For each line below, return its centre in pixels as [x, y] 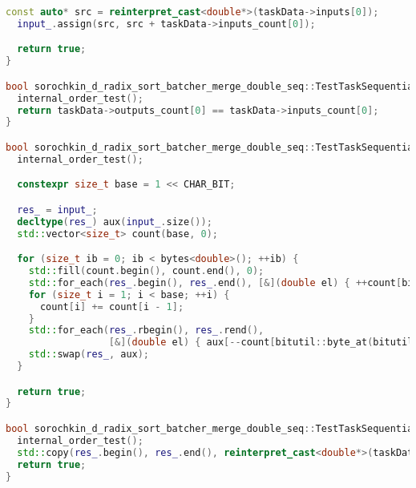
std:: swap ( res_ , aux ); [89, 355]
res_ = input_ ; [57, 210]
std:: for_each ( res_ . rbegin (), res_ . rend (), [146, 331]
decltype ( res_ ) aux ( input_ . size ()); [115, 222]
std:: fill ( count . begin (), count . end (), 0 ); [146, 271]
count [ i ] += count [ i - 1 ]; [112, 307]
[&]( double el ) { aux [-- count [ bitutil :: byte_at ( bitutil [261, 343]
